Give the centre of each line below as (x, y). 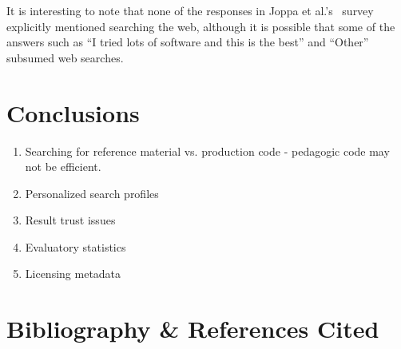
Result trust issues (70, 220)
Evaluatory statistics (75, 246)
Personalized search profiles (92, 193)
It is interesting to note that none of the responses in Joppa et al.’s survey (190, 10)
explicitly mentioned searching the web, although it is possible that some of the (201, 26)
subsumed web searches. (65, 57)
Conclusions (73, 112)
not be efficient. (63, 167)
